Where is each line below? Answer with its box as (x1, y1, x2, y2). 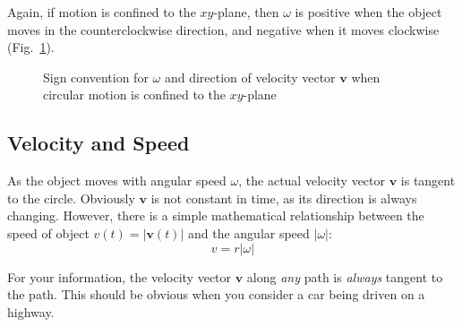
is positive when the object (295, 3, 442, 21)
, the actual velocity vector (238, 171, 385, 190)
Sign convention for (43, 67, 149, 86)
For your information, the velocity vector (7, 267, 232, 286)
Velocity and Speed (7, 129, 190, 157)
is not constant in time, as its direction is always (150, 188, 417, 207)
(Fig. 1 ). (7, 38, 55, 56)
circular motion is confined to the (43, 85, 226, 104)
